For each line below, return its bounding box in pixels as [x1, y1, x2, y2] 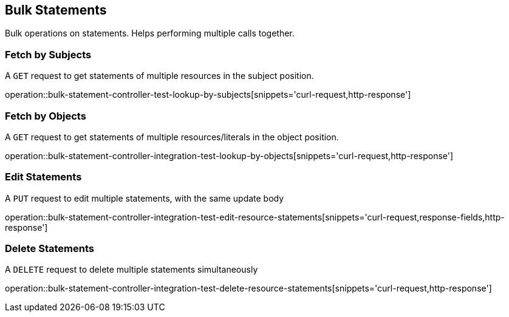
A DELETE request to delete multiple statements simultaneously [5, 264, 258, 275]
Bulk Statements [5, 2, 107, 18]
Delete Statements [5, 242, 94, 255]
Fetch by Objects [5, 109, 86, 122]
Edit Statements [5, 171, 82, 183]
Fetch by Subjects [5, 48, 92, 61]
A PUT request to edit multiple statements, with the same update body [5, 193, 284, 203]
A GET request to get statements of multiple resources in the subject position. [5, 70, 314, 81]
